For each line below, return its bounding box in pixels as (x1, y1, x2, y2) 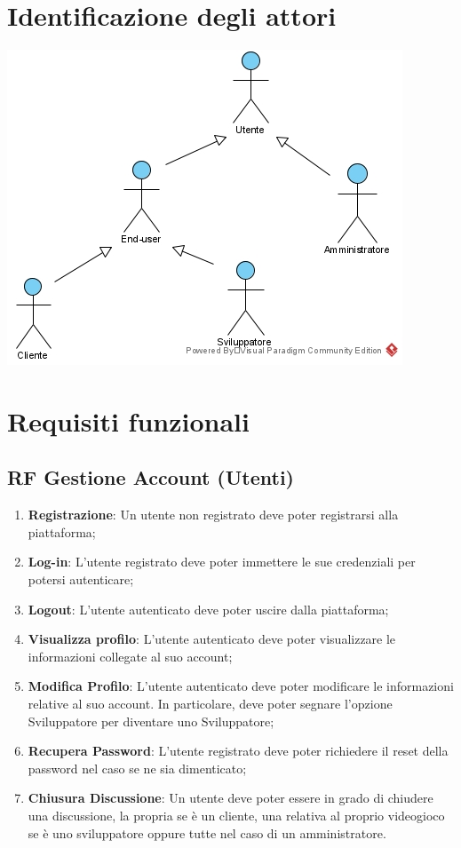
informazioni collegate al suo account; (28, 646, 233, 665)
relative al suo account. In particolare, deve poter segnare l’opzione (28, 694, 393, 713)
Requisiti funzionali (7, 402, 250, 439)
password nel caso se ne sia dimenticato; (28, 758, 247, 777)
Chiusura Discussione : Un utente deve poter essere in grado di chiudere (28, 789, 433, 807)
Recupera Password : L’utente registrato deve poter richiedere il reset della (28, 741, 449, 760)
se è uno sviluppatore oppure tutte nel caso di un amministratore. (28, 823, 386, 842)
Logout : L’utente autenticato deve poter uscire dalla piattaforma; (28, 599, 389, 618)
